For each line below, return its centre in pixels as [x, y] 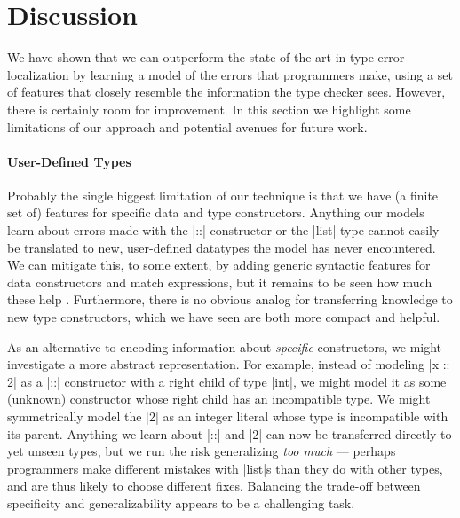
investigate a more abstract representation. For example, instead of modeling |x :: [229, 364]
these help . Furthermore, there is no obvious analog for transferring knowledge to [230, 299]
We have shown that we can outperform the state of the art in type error [206, 57]
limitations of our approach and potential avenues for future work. [187, 126]
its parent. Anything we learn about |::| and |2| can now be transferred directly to [230, 433]
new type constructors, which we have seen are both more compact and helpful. [224, 317]
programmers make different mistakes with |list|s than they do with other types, [225, 468]
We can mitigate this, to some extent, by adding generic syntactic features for [219, 265]
